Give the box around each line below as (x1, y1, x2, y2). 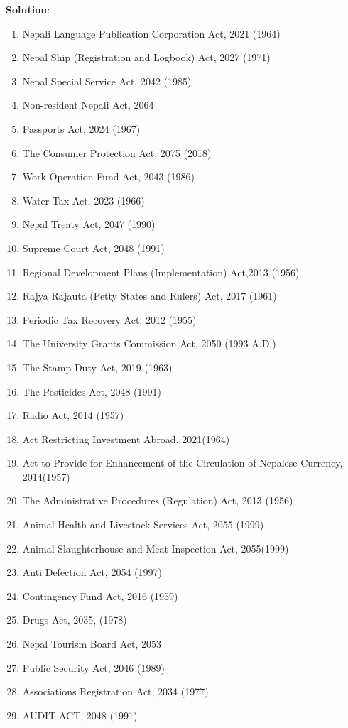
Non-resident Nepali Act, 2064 (22, 97, 154, 112)
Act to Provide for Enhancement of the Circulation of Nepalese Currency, (22, 455, 343, 470)
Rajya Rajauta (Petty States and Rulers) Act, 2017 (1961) (22, 288, 277, 303)
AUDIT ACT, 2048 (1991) (22, 707, 138, 722)
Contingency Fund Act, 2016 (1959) (22, 588, 178, 603)
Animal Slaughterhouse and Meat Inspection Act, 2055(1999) (22, 540, 289, 555)
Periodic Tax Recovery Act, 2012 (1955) (22, 312, 197, 327)
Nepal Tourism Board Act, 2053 (22, 636, 161, 651)
